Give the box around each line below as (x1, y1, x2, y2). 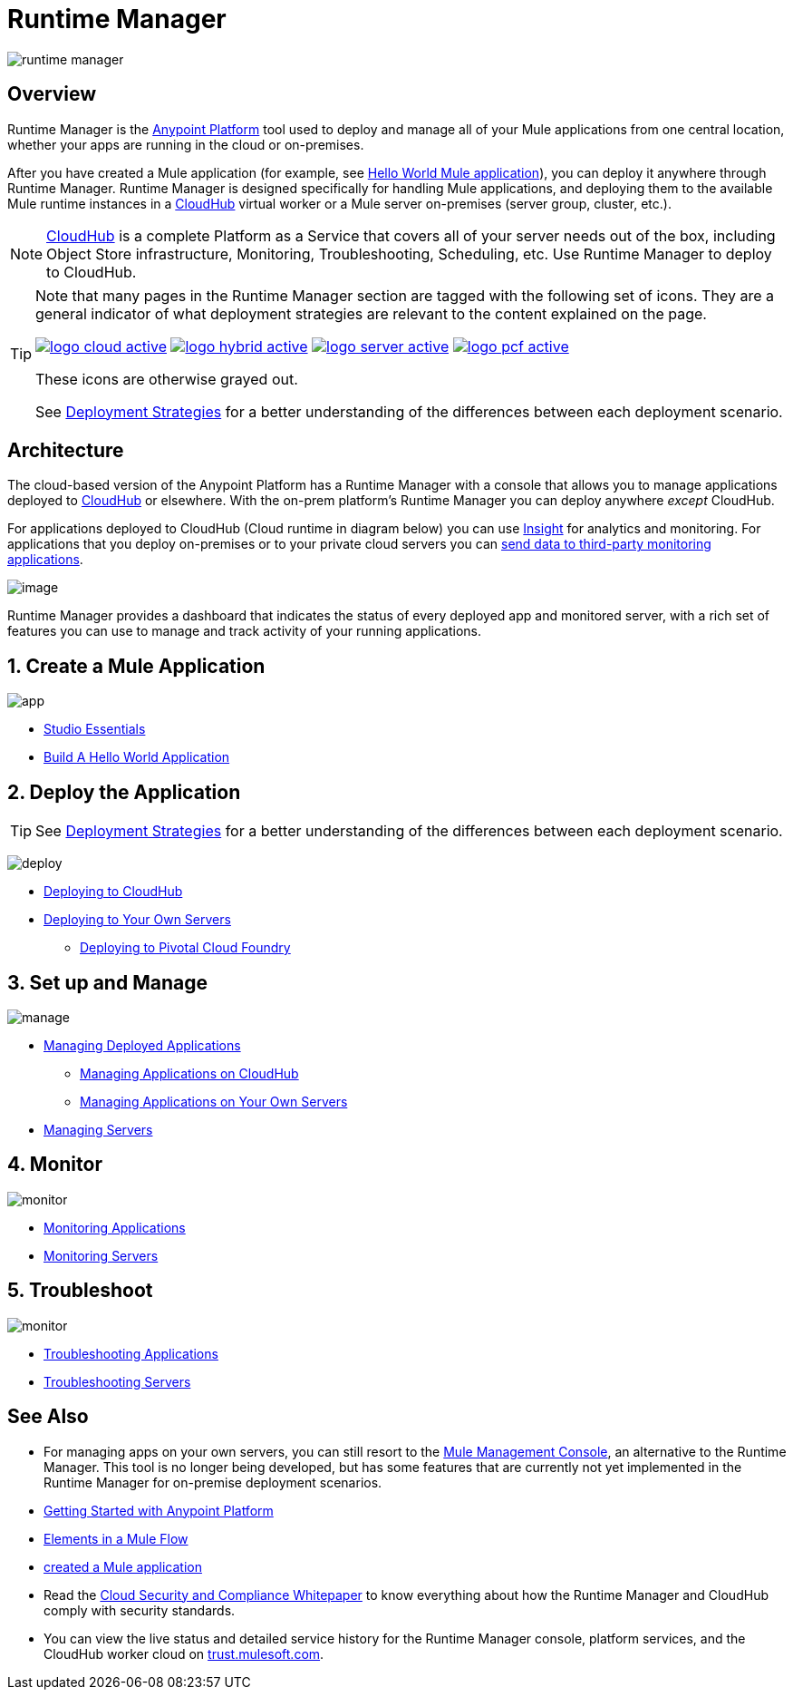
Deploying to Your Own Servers (44, 912, 231, 928)
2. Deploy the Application (7, 780, 241, 804)
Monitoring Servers (44, 1247, 159, 1263)
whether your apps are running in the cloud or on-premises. (7, 136, 364, 152)
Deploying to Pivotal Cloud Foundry (80, 940, 291, 956)
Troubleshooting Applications (44, 1345, 218, 1361)
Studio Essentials (44, 721, 146, 737)
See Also (7, 1405, 89, 1429)
